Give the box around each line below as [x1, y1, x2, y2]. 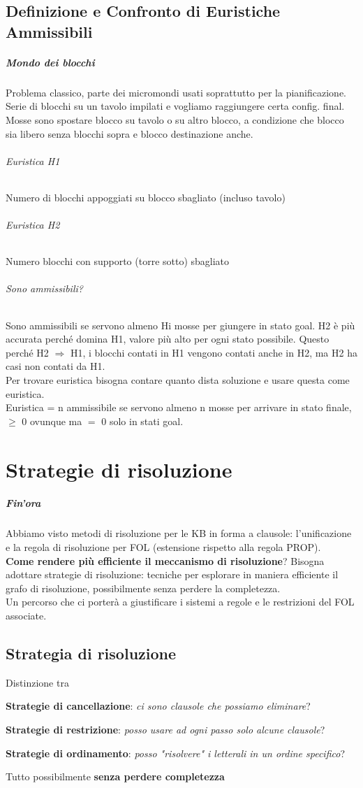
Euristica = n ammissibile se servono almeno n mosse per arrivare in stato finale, [6, 400, 352, 415]
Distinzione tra [6, 675, 69, 689]
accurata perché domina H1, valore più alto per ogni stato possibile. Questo [6, 331, 329, 346]
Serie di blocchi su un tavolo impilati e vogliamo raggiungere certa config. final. [6, 99, 345, 113]
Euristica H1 [6, 153, 60, 168]
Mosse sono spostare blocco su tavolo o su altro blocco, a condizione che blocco [6, 112, 344, 127]
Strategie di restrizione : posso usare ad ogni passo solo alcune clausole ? [6, 722, 325, 736]
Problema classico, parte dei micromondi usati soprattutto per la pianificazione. [6, 85, 346, 99]
